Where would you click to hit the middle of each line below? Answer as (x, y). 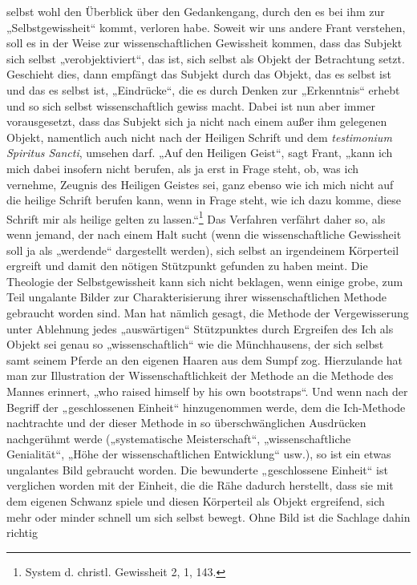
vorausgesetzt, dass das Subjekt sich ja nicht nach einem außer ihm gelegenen (197, 121)
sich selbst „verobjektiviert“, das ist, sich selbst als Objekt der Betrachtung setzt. (206, 58)
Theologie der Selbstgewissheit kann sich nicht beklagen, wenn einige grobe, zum (205, 281)
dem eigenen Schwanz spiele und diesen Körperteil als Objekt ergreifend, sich (196, 501)
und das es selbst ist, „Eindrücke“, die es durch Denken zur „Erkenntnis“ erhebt (203, 89)
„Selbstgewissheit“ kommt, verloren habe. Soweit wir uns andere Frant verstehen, (206, 27)
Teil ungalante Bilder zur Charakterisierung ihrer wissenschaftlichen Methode (197, 297)
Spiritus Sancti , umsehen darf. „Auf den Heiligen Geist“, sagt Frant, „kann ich (200, 153)
